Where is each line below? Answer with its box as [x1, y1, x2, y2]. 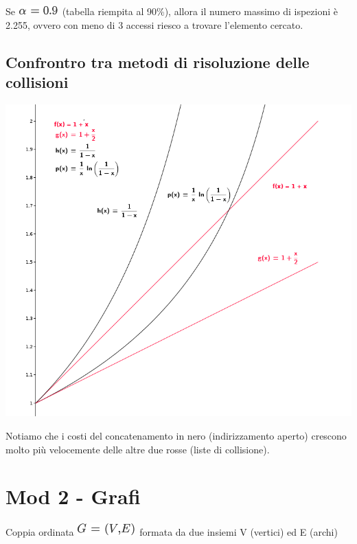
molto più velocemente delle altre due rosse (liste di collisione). [5, 442, 270, 456]
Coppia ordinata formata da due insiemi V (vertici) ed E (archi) [5, 525, 338, 539]
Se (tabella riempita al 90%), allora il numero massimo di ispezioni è [5, 4, 338, 18]
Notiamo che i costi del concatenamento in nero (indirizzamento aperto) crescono [5, 428, 347, 442]
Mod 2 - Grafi [5, 482, 141, 510]
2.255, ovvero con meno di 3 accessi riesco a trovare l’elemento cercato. [5, 17, 303, 32]
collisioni [5, 71, 69, 92]
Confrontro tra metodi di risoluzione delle [5, 51, 310, 72]
